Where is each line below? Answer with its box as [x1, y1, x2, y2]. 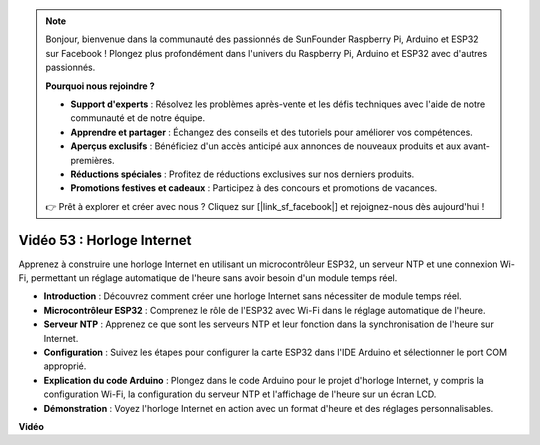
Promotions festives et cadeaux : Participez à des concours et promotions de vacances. [70, 182, 438, 194]
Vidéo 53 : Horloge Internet [18, 231, 192, 249]
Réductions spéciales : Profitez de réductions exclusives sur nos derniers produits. [70, 168, 415, 180]
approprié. [43, 360, 87, 372]
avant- [463, 140, 490, 152]
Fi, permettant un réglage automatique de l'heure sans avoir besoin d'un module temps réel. [18, 271, 398, 284]
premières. [70, 154, 115, 166]
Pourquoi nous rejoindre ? [45, 80, 155, 92]
